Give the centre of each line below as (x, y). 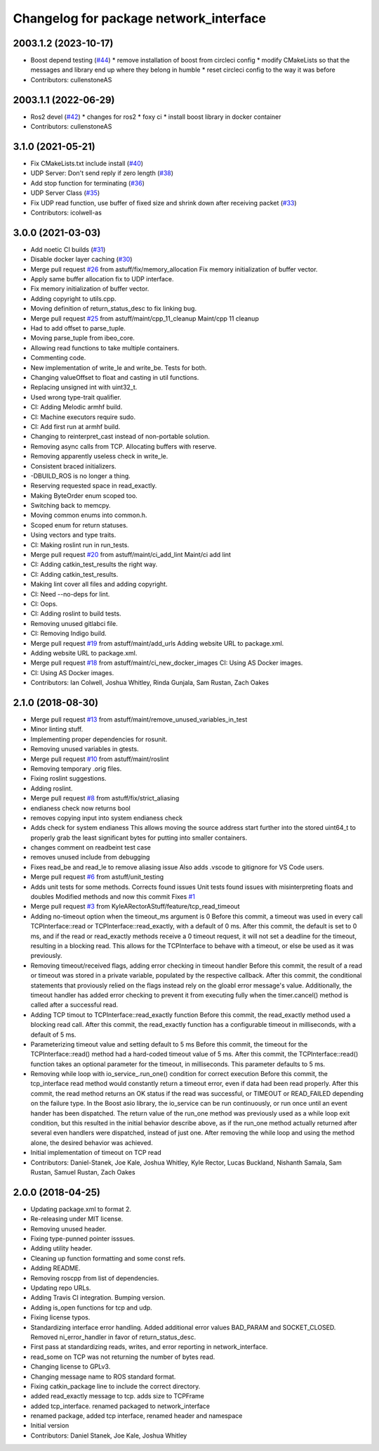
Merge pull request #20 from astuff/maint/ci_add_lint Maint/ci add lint (131, 555)
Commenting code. (58, 358)
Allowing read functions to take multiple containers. (105, 347)
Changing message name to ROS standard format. (103, 1376)
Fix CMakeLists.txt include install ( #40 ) (87, 164)
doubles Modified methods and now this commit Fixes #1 (113, 897)
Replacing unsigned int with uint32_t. (84, 388)
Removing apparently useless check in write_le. (99, 456)
